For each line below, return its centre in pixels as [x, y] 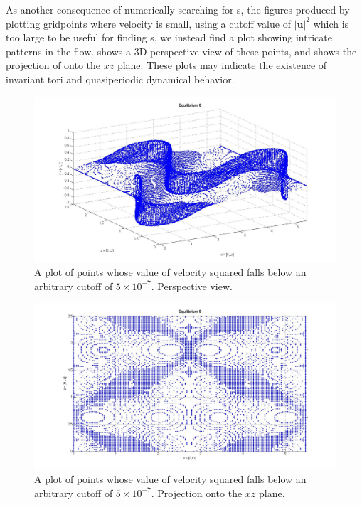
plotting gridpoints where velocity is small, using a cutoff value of [148, 23]
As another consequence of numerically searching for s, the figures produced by [178, 9]
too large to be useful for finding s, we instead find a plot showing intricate [169, 37]
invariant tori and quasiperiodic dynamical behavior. [120, 79]
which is [331, 23]
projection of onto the [53, 65]
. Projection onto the [197, 493]
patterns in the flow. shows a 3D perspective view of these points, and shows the [181, 51]
